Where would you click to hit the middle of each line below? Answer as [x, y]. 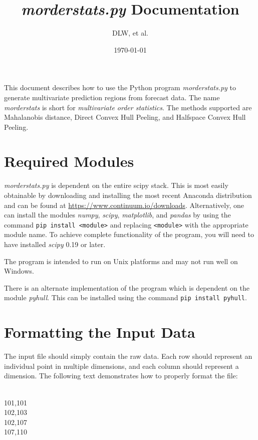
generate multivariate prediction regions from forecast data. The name [112, 97]
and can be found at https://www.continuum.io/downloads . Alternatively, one [124, 205]
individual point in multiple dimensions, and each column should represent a [121, 366]
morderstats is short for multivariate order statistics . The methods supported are [128, 107]
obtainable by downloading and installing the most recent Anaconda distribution [128, 195]
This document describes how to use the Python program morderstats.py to [120, 87]
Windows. [19, 271]
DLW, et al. [130, 33]
